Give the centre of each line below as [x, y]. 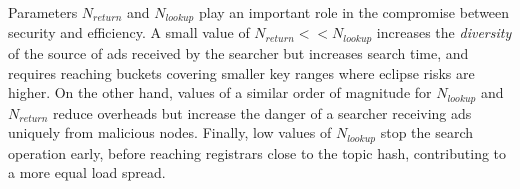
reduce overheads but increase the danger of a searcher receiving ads [262, 112]
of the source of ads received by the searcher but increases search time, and [238, 52]
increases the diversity [444, 32]
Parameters [43, 12]
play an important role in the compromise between [354, 12]
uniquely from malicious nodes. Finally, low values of [170, 132]
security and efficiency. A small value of [129, 32]
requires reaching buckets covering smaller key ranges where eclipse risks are [241, 72]
